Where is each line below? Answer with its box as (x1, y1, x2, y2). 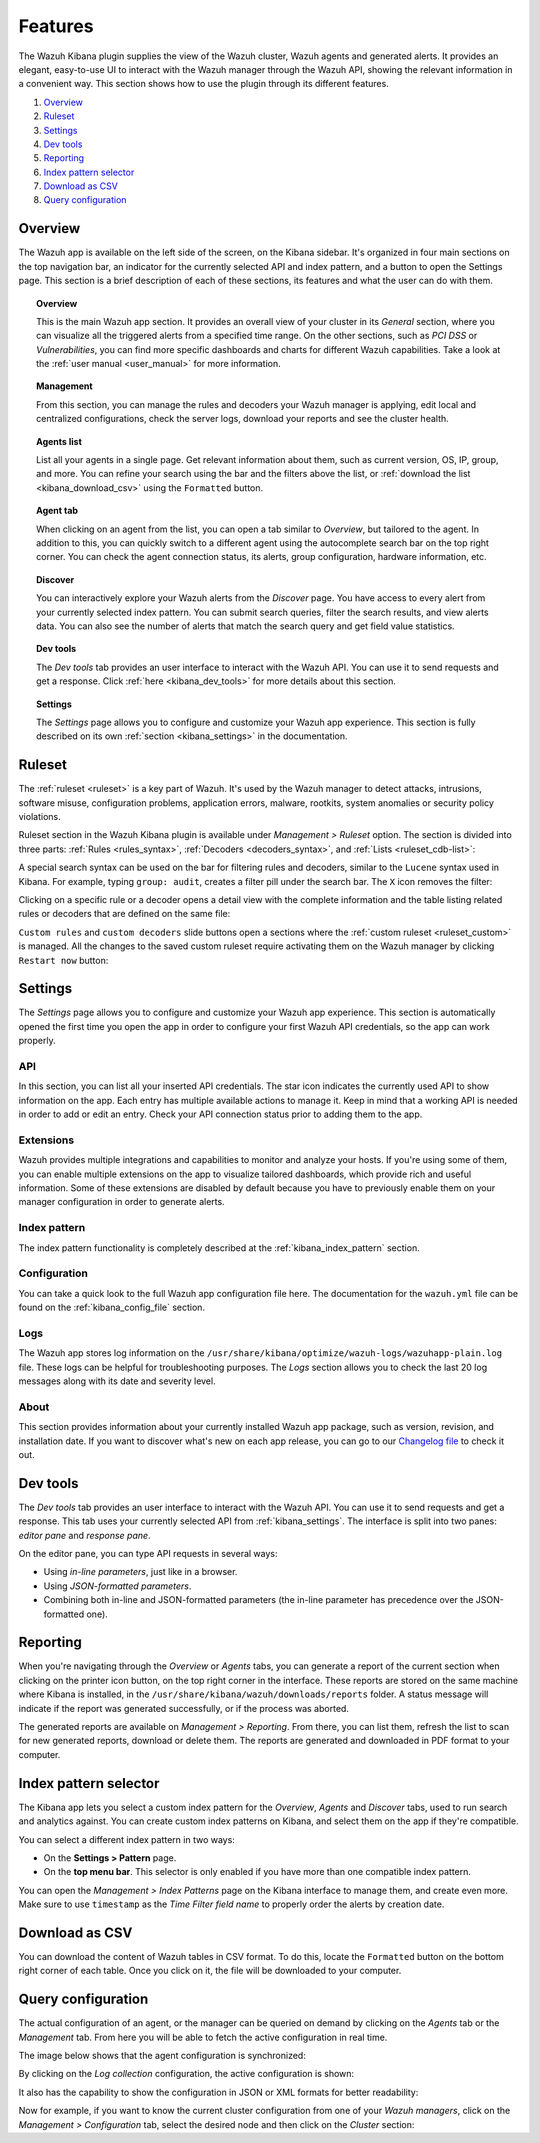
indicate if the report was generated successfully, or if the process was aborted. (18, 1702, 350, 1714)
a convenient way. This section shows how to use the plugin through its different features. (18, 78, 389, 90)
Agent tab (36, 505, 79, 517)
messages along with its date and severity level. (18, 1375, 216, 1387)
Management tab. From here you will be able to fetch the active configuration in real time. (18, 2031, 388, 2043)
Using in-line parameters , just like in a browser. (43, 1566, 238, 1578)
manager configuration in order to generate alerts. (18, 1196, 225, 1208)
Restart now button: (18, 954, 109, 966)
